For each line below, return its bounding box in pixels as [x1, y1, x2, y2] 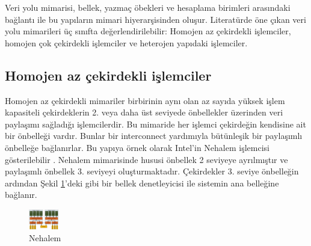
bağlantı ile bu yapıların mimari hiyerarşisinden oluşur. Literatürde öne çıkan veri [5, 13, 306, 25]
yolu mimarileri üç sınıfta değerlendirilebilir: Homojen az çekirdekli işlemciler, [5, 25, 291, 37]
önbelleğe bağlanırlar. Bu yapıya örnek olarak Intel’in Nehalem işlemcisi [5, 141, 269, 153]
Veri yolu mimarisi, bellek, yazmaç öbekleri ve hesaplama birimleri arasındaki [5, 1, 291, 13]
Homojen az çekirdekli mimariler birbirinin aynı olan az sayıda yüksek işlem [5, 94, 285, 106]
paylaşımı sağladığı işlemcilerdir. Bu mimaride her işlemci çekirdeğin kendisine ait [5, 117, 306, 130]
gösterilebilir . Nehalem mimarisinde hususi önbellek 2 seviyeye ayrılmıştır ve [5, 153, 288, 165]
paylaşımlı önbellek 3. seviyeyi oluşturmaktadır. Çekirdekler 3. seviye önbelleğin [5, 165, 299, 177]
